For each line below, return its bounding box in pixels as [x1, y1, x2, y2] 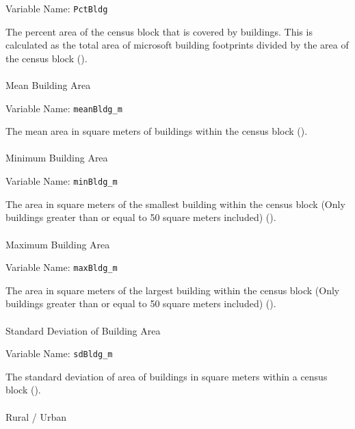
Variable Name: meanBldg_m [5, 101, 122, 115]
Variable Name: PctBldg [5, 1, 108, 15]
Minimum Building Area [5, 151, 108, 165]
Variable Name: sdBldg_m [5, 346, 113, 361]
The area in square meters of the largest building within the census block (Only [5, 283, 340, 297]
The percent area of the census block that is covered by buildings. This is [5, 24, 313, 38]
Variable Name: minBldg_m [5, 174, 118, 188]
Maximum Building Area [5, 237, 110, 251]
